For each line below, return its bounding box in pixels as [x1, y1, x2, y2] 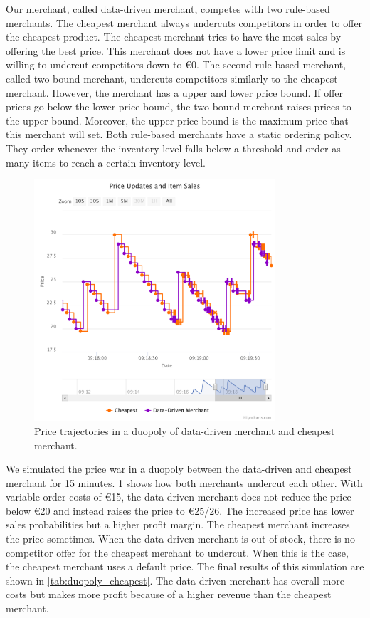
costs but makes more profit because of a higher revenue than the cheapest [6, 587, 332, 602]
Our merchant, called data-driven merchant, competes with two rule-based [6, 1, 330, 16]
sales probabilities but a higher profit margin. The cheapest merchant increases [6, 517, 350, 532]
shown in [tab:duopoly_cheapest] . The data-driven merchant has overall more [6, 572, 345, 587]
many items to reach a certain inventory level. [6, 154, 206, 169]
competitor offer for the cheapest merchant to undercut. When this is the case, [6, 545, 349, 560]
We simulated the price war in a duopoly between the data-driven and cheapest [6, 461, 352, 476]
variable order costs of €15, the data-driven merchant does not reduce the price [6, 489, 351, 504]
